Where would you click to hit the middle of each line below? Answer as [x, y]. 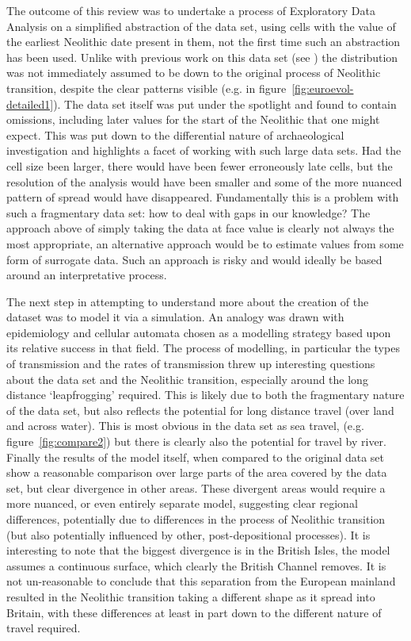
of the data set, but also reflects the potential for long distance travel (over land [200, 410]
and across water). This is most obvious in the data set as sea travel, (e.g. [185, 426]
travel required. [44, 628]
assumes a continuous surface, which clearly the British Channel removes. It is [196, 565]
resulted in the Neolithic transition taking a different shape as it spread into [191, 596]
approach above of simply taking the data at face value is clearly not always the [200, 228]
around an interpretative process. [87, 275]
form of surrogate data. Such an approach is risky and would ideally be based [194, 259]
